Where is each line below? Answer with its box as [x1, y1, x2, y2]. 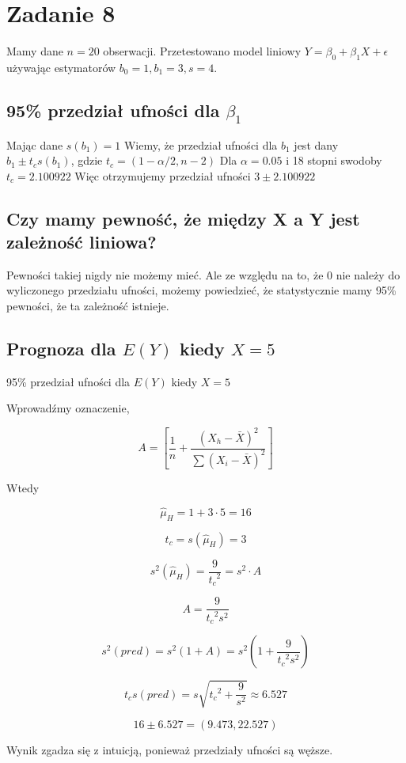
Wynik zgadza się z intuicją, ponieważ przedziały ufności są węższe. [6, 741, 333, 757]
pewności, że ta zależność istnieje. [6, 298, 169, 314]
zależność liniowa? [6, 230, 157, 254]
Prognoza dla [6, 336, 116, 361]
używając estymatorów [6, 59, 116, 75]
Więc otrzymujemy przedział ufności [74, 167, 251, 184]
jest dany [294, 136, 339, 153]
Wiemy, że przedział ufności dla [123, 136, 278, 153]
